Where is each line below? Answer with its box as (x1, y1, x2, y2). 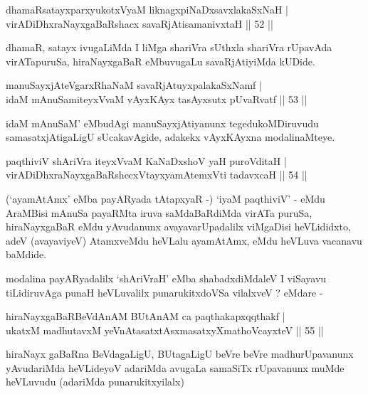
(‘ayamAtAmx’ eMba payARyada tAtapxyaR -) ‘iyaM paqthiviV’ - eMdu (6, 191, 325, 206)
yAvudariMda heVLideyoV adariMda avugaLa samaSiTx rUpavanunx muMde (6, 360, 345, 375)
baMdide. (6, 247, 47, 262)
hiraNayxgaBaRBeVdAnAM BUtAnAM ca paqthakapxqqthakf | (6, 309, 285, 324)
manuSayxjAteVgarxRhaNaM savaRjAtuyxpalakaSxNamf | (6, 78, 262, 92)
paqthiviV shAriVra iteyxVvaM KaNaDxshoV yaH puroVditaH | (6, 153, 287, 168)
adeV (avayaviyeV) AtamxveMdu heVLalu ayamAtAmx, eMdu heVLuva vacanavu (6, 233, 362, 247)
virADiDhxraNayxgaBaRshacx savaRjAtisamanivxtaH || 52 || (6, 16, 273, 31)
